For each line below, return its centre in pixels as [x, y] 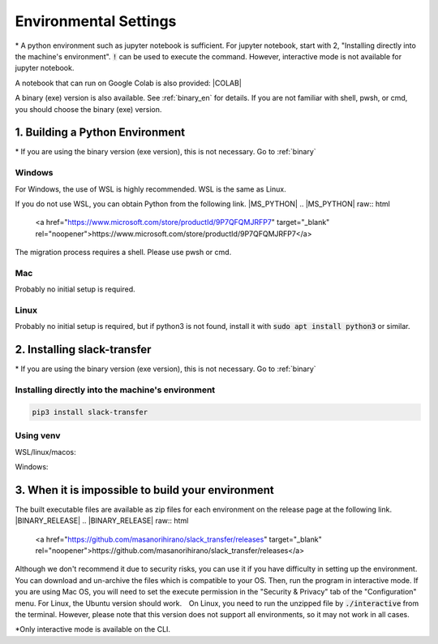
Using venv [38, 436]
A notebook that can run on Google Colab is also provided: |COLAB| [129, 83]
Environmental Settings [96, 21]
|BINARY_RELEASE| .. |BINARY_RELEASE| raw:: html [102, 521]
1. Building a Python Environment [100, 133]
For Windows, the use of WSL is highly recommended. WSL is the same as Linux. [151, 189]
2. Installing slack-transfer [83, 350]
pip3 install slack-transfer [90, 412]
